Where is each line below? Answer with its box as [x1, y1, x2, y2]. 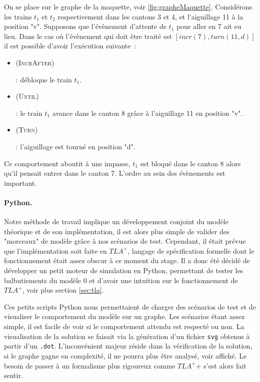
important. [4, 177, 37, 188]
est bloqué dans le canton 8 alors [140, 158, 241, 168]
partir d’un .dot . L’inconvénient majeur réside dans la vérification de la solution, [4, 341, 252, 351]
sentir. [4, 370, 23, 381]
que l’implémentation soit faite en [4, 245, 107, 256]
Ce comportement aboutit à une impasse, [4, 158, 130, 168]
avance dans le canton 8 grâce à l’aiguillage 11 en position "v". [52, 107, 243, 118]
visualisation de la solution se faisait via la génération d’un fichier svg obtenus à [4, 331, 250, 341]
